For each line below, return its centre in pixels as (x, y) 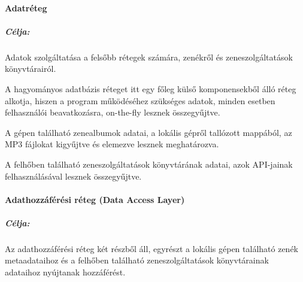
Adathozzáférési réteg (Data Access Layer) (95, 199)
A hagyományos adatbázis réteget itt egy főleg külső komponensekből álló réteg (151, 88)
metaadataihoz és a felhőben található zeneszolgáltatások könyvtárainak (137, 260)
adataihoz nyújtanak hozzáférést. (65, 272)
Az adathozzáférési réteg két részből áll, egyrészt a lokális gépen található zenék (152, 248)
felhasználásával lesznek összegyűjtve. (73, 176)
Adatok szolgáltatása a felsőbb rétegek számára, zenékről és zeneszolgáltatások (149, 57)
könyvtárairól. (31, 69)
